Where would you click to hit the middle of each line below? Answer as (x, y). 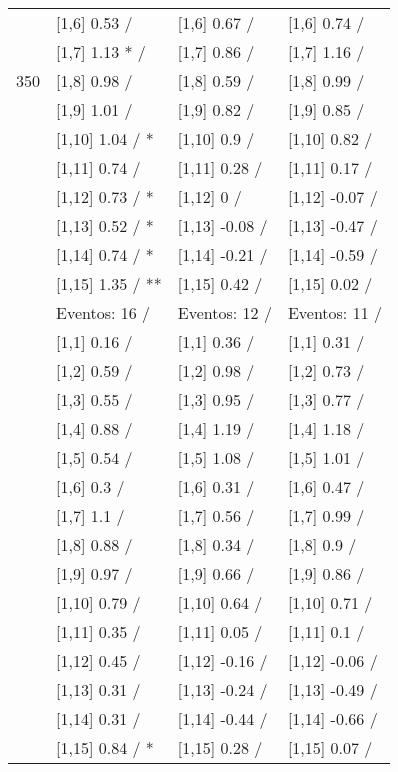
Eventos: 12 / (224, 312)
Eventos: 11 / (334, 312)
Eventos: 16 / (103, 312)
